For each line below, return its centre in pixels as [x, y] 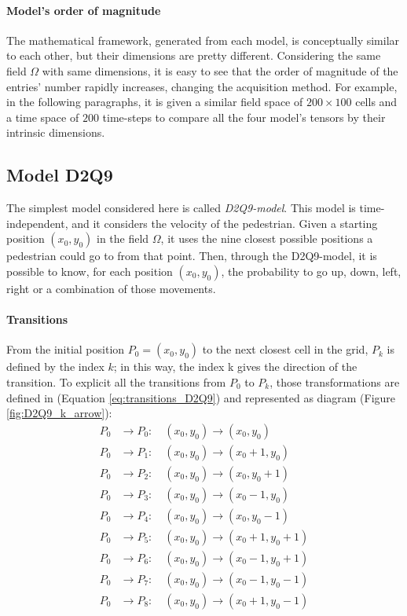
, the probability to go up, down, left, [311, 271]
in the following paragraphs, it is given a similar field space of [155, 102]
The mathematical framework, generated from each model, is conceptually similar [203, 40]
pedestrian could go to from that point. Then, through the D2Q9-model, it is [192, 256]
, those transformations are [335, 381]
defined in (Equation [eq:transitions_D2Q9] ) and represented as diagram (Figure [201, 397]
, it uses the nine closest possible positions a [267, 238]
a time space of [43, 117]
